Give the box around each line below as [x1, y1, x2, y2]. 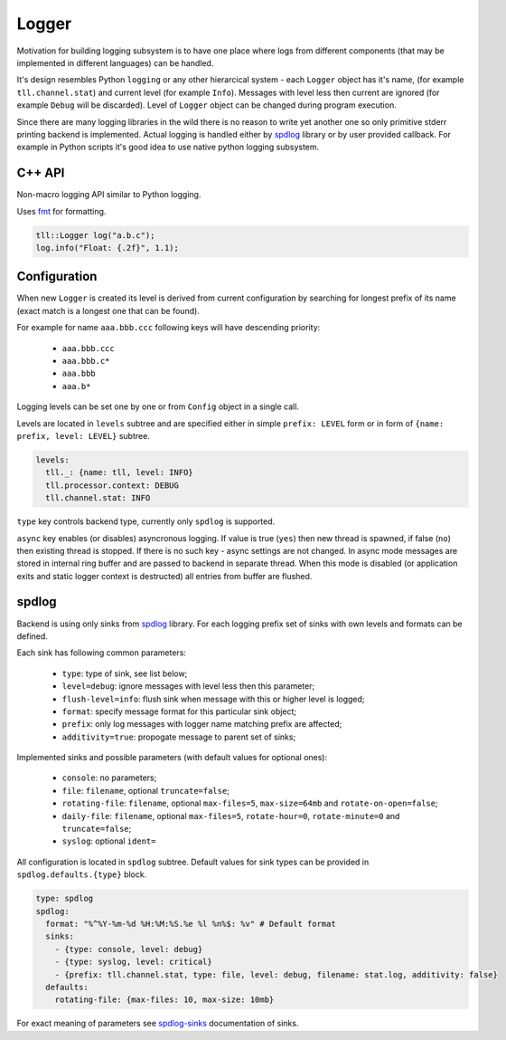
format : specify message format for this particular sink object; [61, 706, 297, 717]
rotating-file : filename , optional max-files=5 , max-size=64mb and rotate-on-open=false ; [61, 797, 438, 809]
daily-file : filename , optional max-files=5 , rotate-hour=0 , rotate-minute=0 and [61, 810, 400, 821]
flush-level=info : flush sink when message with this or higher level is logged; [61, 693, 365, 704]
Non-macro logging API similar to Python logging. [16, 189, 201, 200]
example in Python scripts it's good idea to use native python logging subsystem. [16, 141, 320, 153]
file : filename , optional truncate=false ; [61, 785, 230, 796]
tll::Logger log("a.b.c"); [35, 230, 155, 240]
